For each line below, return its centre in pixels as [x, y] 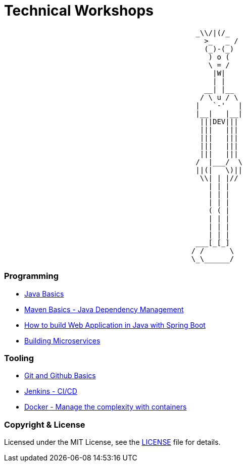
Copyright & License [45, 424]
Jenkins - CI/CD [51, 391]
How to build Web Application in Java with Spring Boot [115, 325]
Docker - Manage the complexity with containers [106, 407]
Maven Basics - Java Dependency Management [104, 309]
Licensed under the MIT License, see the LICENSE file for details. [112, 442]
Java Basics [44, 294]
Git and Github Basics [60, 376]
